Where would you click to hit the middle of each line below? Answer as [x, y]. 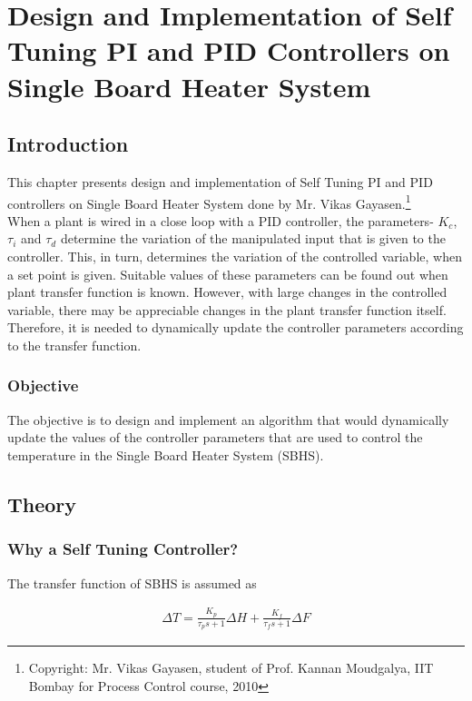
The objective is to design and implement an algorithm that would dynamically [228, 419]
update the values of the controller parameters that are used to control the [215, 437]
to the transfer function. [74, 345]
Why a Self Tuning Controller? [123, 549]
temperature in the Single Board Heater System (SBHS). [166, 454]
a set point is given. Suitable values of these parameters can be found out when [228, 274]
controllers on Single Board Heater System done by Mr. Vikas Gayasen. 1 [209, 202]
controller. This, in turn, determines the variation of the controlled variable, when [235, 256]
